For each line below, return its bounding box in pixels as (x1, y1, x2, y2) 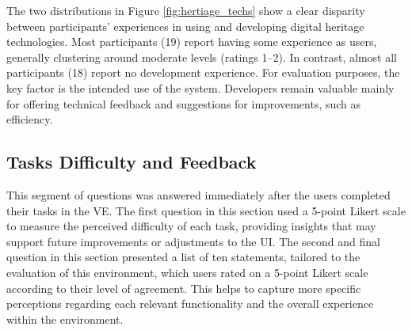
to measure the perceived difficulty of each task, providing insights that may (6, 218, 376, 234)
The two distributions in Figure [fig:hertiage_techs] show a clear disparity (6, 2, 365, 18)
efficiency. (6, 111, 53, 127)
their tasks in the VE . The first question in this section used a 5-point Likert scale (6, 202, 406, 218)
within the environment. (6, 310, 124, 327)
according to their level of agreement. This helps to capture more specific (6, 279, 361, 296)
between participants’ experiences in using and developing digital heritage (6, 17, 364, 34)
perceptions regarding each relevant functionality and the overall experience (6, 295, 374, 312)
